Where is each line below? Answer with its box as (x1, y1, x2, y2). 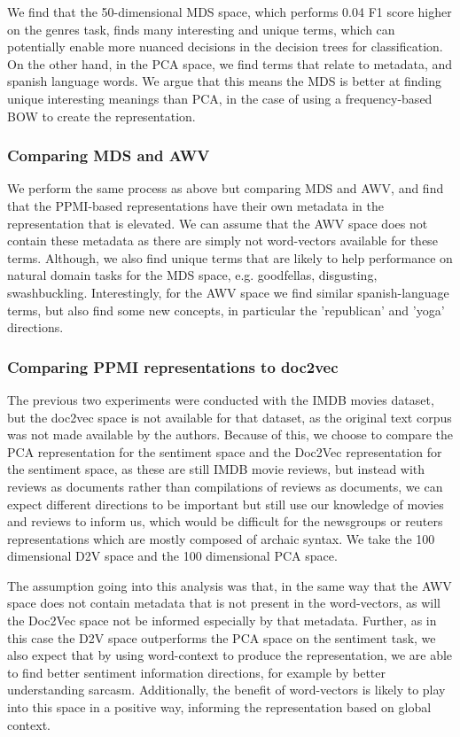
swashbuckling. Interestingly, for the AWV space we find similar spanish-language (7, 283, 449, 301)
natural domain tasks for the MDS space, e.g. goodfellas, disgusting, (7, 266, 378, 284)
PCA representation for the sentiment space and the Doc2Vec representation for (7, 442, 442, 461)
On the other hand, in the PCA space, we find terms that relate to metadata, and (7, 54, 453, 73)
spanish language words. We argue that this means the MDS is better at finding (7, 72, 442, 90)
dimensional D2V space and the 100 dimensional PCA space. (7, 547, 338, 565)
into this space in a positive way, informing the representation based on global (7, 698, 432, 717)
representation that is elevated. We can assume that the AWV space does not (7, 213, 428, 232)
